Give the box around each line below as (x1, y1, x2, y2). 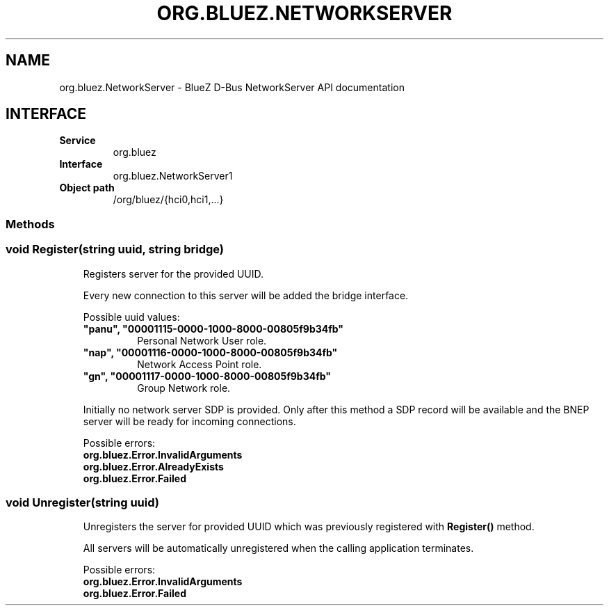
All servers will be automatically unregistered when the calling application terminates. (83, 542, 474, 555)
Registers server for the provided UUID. (83, 267, 264, 280)
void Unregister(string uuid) (6, 495, 159, 509)
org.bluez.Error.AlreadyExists (83, 460, 224, 473)
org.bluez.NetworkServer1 (113, 170, 233, 182)
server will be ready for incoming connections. (83, 415, 296, 427)
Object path (59, 182, 115, 194)
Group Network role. (137, 381, 231, 394)
